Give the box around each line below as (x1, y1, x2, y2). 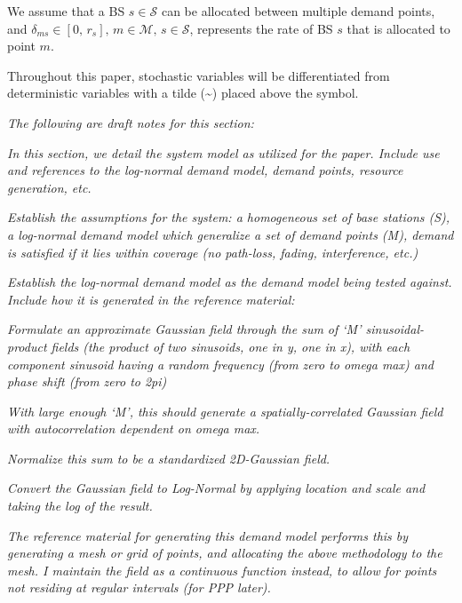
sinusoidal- (365, 320, 424, 338)
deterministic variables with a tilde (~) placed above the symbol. (7, 83, 359, 102)
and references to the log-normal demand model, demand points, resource (7, 161, 403, 179)
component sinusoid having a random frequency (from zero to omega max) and (7, 354, 434, 373)
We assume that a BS (7, 2, 125, 20)
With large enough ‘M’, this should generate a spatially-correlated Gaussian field (7, 401, 443, 420)
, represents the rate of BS (189, 19, 333, 37)
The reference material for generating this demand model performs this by (7, 526, 409, 544)
